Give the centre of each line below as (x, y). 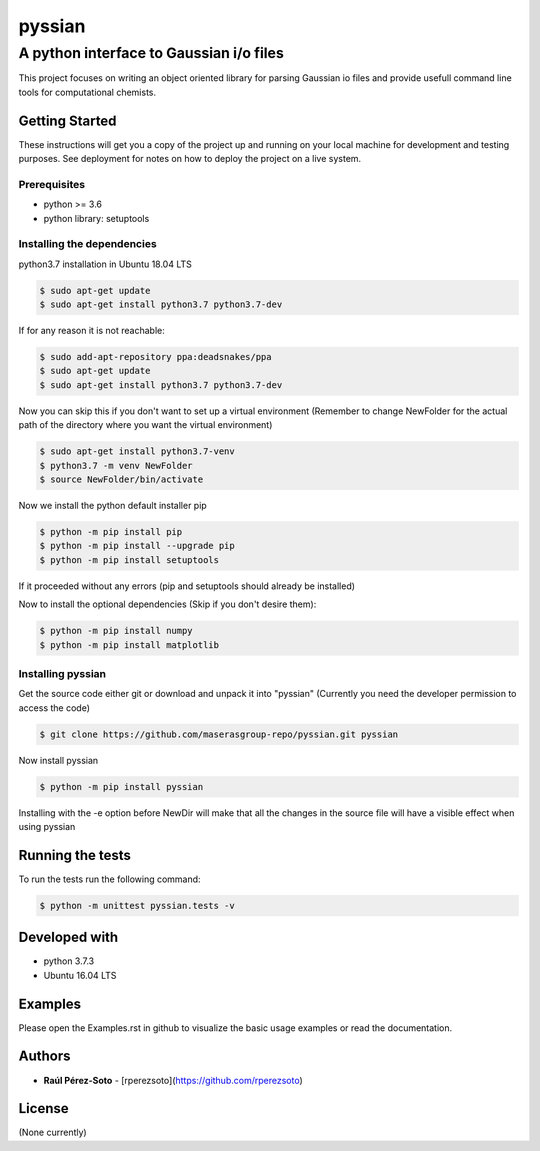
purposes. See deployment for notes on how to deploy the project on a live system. (190, 159)
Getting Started (67, 120)
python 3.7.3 (69, 961)
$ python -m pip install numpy (116, 631)
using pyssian (47, 826)
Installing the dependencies (87, 244)
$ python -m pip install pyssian (121, 786)
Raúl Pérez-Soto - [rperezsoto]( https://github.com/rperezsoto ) (173, 1080)
